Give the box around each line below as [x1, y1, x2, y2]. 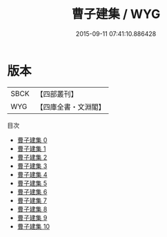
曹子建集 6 [17, 187, 48, 196]
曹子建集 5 [17, 179, 48, 187]
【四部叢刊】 [36, 89, 78, 99]
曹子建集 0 [17, 135, 48, 144]
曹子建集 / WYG [71, 6, 161, 22]
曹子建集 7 [17, 196, 47, 205]
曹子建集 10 [17, 222, 50, 230]
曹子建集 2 [17, 153, 48, 161]
